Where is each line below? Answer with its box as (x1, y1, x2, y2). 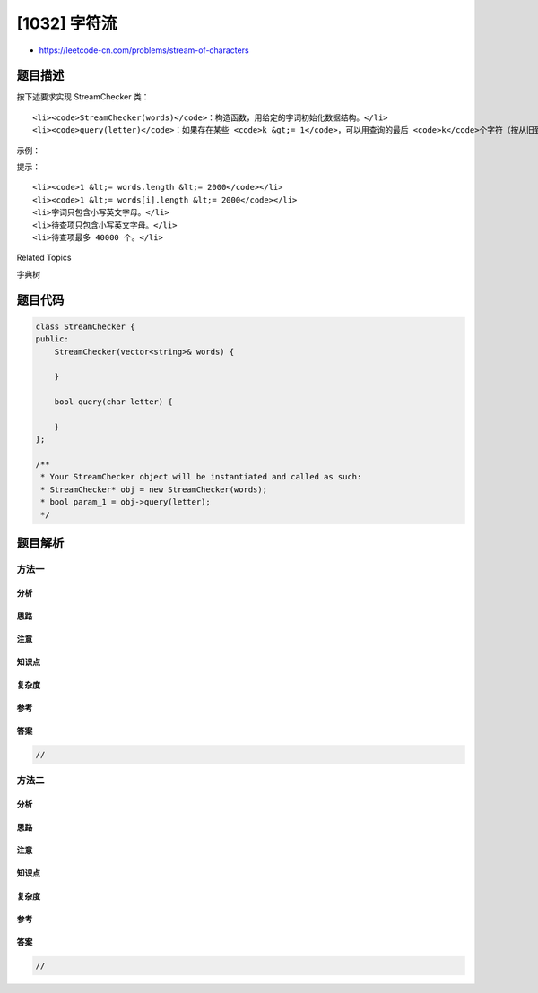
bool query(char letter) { (54, 397, 174, 407)
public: (35, 334, 69, 344)
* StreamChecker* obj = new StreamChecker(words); (40, 484, 268, 495)
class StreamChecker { (35, 321, 135, 332)
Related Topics (16, 252, 72, 263)
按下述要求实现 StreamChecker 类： (16, 91, 150, 102)
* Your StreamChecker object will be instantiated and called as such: (40, 471, 362, 482)
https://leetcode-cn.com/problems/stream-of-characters (39, 45, 250, 56)
